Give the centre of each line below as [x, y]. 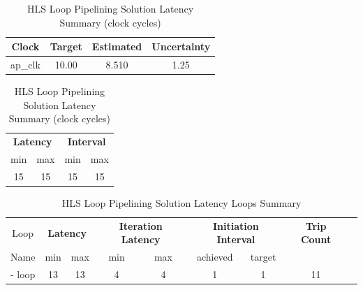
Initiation [236, 225]
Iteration [141, 225]
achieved [215, 257]
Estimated [117, 46]
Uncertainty [181, 46]
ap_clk [25, 65]
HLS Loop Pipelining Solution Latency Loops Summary [181, 202]
